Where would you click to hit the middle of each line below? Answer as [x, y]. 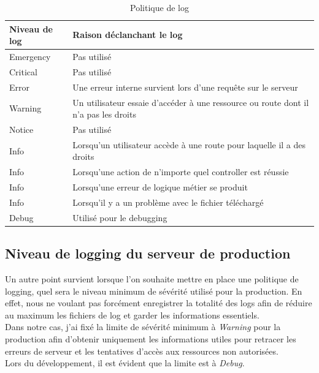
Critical [23, 71]
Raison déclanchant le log [128, 35]
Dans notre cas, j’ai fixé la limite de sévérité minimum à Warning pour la [143, 327]
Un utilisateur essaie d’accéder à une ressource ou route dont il [191, 102]
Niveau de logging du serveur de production [148, 253]
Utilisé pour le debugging [120, 217]
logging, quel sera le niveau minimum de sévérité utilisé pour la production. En [154, 291]
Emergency [30, 57]
